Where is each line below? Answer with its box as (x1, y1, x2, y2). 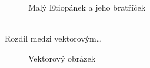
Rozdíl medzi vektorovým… (5, 32, 102, 45)
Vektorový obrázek (28, 52, 96, 64)
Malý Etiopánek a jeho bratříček (28, 1, 146, 13)
